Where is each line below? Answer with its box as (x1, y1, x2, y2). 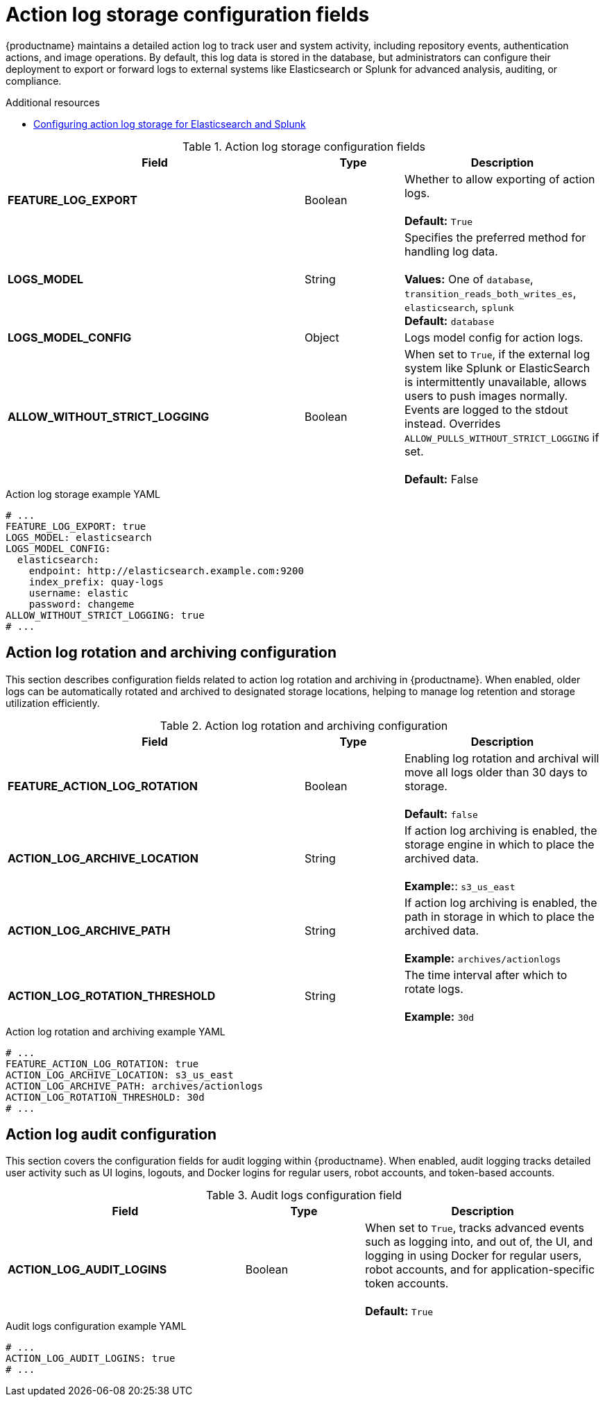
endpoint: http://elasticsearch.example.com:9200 (28, 565, 304, 576)
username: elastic (28, 587, 129, 599)
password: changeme (28, 598, 135, 610)
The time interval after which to (404, 967, 568, 982)
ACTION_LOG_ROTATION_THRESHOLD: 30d (6, 1091, 205, 1103)
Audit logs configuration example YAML (6, 1320, 187, 1333)
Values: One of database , (404, 272, 534, 286)
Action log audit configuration (6, 1126, 217, 1144)
